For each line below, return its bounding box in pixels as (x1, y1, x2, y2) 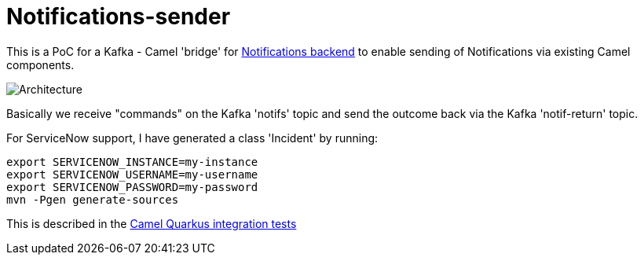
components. (6, 57, 75, 72)
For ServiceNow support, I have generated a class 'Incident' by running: (6, 130, 379, 145)
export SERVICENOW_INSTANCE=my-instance (6, 155, 258, 168)
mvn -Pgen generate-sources (6, 193, 179, 206)
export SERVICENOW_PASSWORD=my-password (6, 180, 258, 193)
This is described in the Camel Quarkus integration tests (6, 216, 297, 230)
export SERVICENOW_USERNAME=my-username (6, 167, 258, 181)
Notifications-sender (6, 3, 231, 30)
